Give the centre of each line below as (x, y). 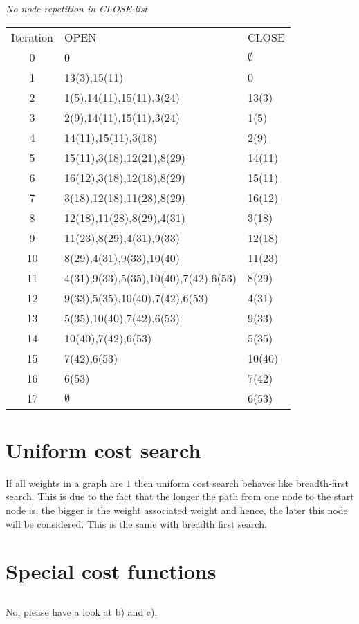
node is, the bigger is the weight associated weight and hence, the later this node (177, 510)
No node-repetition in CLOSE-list (77, 8)
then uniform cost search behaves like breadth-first (242, 483)
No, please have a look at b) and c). (82, 611)
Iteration (32, 37)
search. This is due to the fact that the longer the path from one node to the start (180, 496)
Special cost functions (111, 571)
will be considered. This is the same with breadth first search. (136, 523)
